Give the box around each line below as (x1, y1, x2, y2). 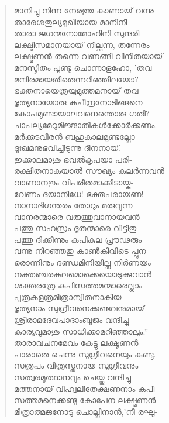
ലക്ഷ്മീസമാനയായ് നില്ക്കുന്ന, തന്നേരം (13, 38, 150, 50)
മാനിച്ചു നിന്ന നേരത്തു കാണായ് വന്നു (13, 4, 154, 16)
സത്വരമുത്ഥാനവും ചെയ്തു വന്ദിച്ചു (13, 371, 131, 383)
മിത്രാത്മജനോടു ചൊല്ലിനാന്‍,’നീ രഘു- (13, 405, 158, 417)
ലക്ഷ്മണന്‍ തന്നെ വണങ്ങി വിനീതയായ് (13, 50, 163, 62)
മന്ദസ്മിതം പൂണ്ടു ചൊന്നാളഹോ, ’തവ (13, 61, 152, 73)
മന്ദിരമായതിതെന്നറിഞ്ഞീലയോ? (13, 73, 139, 85)
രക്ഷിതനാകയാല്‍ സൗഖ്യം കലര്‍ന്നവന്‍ (13, 164, 164, 177)
